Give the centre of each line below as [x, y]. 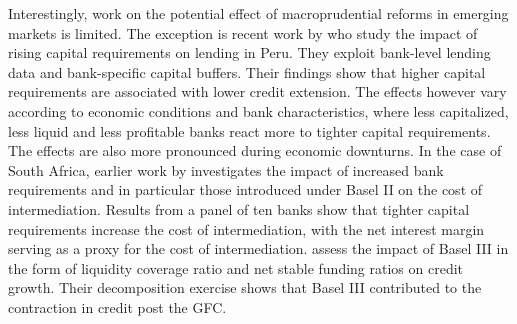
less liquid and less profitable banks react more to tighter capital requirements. [249, 130]
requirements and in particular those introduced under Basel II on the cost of [245, 189]
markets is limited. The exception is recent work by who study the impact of [243, 32]
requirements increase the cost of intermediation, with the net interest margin [246, 228]
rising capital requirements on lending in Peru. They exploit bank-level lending [249, 52]
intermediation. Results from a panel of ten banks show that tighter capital [239, 208]
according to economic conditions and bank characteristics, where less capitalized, [258, 110]
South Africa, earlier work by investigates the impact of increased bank [226, 169]
